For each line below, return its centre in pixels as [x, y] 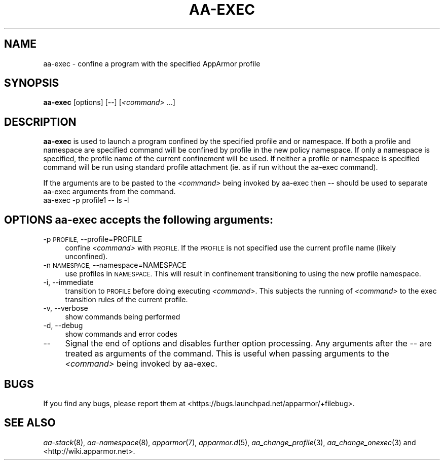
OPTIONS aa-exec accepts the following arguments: [139, 220]
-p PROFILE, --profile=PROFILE [93, 239]
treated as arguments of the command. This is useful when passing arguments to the [227, 354]
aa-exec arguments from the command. [109, 192]
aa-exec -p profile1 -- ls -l [86, 200]
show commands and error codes [121, 334]
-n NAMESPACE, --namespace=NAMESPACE [115, 265]
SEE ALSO [30, 423]
